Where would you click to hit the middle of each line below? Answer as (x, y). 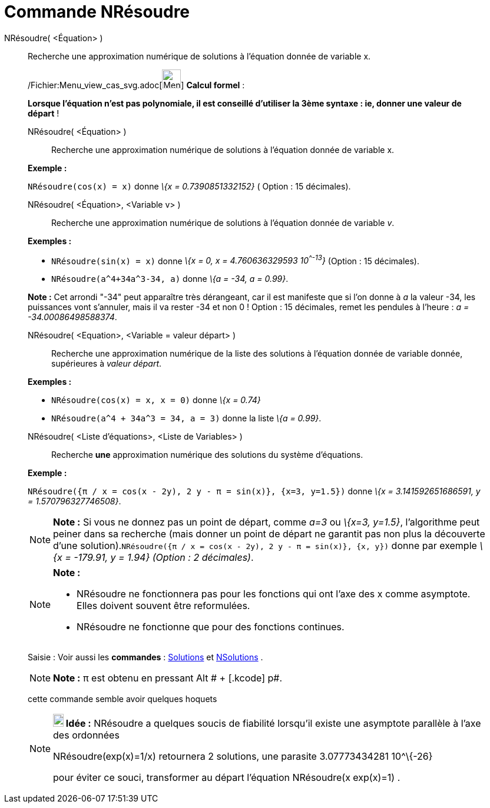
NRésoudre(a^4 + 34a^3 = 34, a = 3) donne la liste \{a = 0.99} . (186, 418)
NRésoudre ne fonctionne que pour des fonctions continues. (211, 627)
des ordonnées (86, 735)
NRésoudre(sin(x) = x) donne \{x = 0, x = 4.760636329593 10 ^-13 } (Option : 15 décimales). (236, 260)
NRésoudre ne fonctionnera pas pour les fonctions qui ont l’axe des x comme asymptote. (274, 594)
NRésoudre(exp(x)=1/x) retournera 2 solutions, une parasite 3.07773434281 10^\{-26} (243, 757)
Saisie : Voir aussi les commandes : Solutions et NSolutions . (145, 657)
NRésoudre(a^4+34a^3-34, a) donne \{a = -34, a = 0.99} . (170, 279)
